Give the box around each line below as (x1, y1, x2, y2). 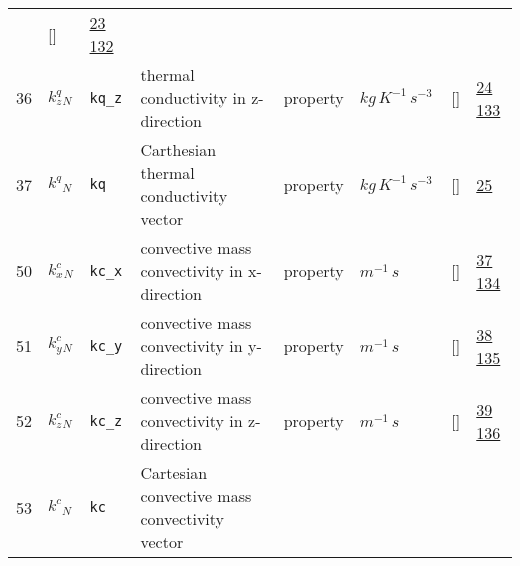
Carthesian (140, 138, 217, 161)
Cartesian (140, 461, 208, 484)
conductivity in (140, 86, 246, 109)
